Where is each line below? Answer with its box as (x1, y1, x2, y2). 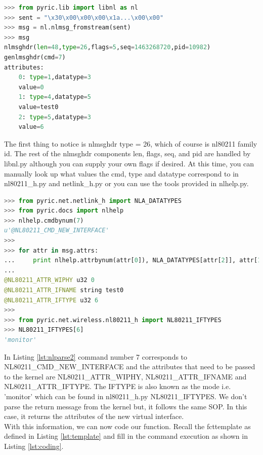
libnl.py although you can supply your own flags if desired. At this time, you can (4, 158, 254, 168)
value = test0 (18, 103, 59, 111)
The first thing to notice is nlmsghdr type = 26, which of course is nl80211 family (4, 138, 257, 149)
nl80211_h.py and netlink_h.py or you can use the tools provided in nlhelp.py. (4, 178, 249, 189)
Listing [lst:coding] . (4, 440, 64, 451)
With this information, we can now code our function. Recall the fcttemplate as (4, 421, 251, 431)
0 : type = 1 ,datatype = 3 (18, 74, 91, 81)
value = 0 (18, 83, 44, 91)
